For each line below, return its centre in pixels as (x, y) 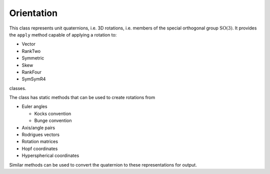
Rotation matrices (40, 141)
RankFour (32, 72)
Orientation (33, 13)
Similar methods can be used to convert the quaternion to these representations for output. (103, 164)
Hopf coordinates (40, 148)
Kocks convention (53, 113)
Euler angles (34, 106)
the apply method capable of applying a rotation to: (63, 34)
